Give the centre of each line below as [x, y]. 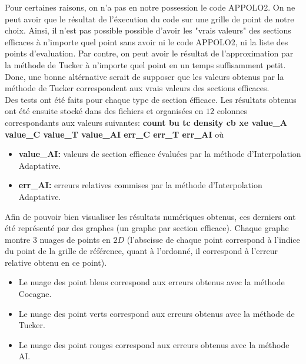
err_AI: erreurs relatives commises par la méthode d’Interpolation [140, 185]
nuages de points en [75, 239]
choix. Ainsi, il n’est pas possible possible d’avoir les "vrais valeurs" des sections [148, 30]
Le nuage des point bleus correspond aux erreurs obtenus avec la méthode [152, 282]
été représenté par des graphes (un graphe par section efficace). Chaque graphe [147, 228]
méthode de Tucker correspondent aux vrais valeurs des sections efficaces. [137, 88]
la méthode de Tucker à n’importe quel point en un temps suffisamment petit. [145, 64]
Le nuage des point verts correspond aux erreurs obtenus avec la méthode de [157, 313]
